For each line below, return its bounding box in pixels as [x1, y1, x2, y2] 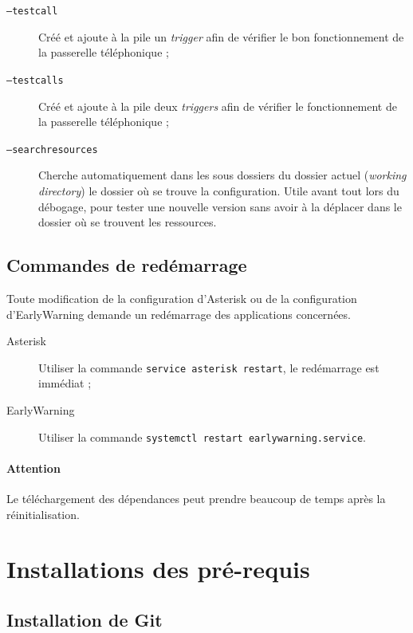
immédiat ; [38, 375, 92, 391]
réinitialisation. [6, 505, 80, 522]
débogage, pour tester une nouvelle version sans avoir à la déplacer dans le [38, 198, 402, 214]
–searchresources [6, 144, 98, 155]
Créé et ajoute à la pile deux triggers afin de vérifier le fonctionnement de [38, 97, 397, 114]
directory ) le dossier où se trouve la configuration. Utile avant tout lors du [38, 182, 399, 199]
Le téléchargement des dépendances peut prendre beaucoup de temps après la [6, 490, 386, 506]
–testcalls [6, 74, 64, 86]
